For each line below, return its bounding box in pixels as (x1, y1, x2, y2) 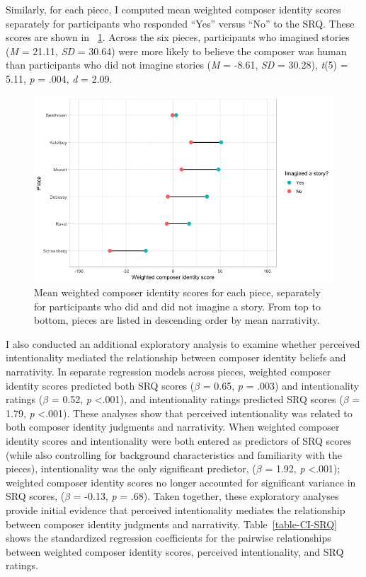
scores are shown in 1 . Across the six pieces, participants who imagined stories (6, 30, 350, 45)
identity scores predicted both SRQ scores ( (6, 378, 195, 392)
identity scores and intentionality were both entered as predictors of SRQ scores (6, 433, 352, 448)
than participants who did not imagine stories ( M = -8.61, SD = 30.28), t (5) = (6, 57, 348, 72)
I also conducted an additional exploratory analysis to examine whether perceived (6, 336, 360, 351)
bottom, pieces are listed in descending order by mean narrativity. (34, 313, 320, 327)
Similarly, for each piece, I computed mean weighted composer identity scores (6, 2, 341, 16)
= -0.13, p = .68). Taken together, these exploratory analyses (73, 489, 339, 503)
